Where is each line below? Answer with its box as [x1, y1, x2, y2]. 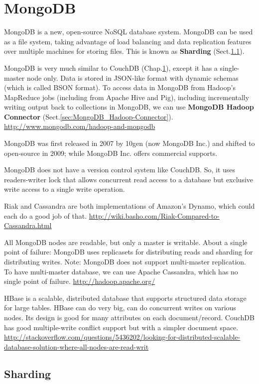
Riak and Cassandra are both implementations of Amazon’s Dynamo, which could [4, 201, 255, 211]
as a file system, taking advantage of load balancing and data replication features [4, 36, 252, 46]
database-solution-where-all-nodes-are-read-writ [4, 341, 149, 352]
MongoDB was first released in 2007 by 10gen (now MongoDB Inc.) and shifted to [4, 138, 255, 148]
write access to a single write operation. [4, 184, 125, 194]
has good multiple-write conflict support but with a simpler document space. [4, 322, 239, 332]
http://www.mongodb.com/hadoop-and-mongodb [4, 121, 155, 131]
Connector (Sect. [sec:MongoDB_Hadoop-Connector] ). [4, 111, 173, 122]
